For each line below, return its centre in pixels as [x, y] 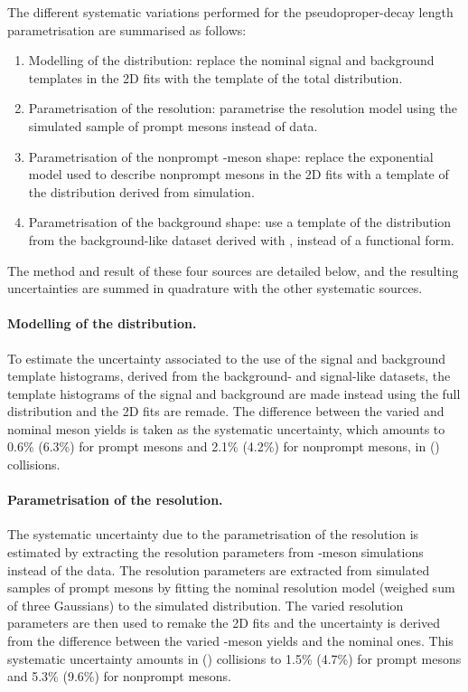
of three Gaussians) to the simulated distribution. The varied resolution [206, 605]
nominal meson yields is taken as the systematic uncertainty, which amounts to [226, 428]
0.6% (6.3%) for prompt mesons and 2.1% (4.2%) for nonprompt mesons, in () [224, 446]
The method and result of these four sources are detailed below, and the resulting [233, 270]
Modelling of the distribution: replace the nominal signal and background [231, 60]
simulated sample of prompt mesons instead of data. [173, 125]
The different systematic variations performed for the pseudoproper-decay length [230, 12]
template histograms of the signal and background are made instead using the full [234, 393]
